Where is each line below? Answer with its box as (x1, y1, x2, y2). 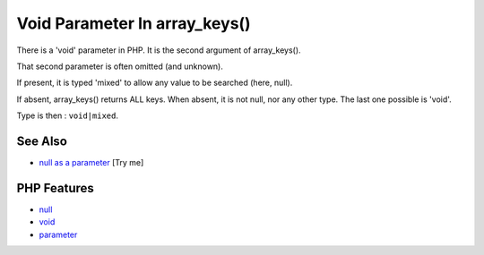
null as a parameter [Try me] (39, 157, 144, 168)
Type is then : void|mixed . (16, 110, 118, 121)
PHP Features (16, 180, 94, 196)
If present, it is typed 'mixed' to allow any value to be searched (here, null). (16, 77, 293, 89)
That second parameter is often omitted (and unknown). (16, 61, 223, 72)
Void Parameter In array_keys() (16, 13, 251, 33)
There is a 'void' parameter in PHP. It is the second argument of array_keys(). (16, 45, 301, 55)
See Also (16, 133, 67, 149)
